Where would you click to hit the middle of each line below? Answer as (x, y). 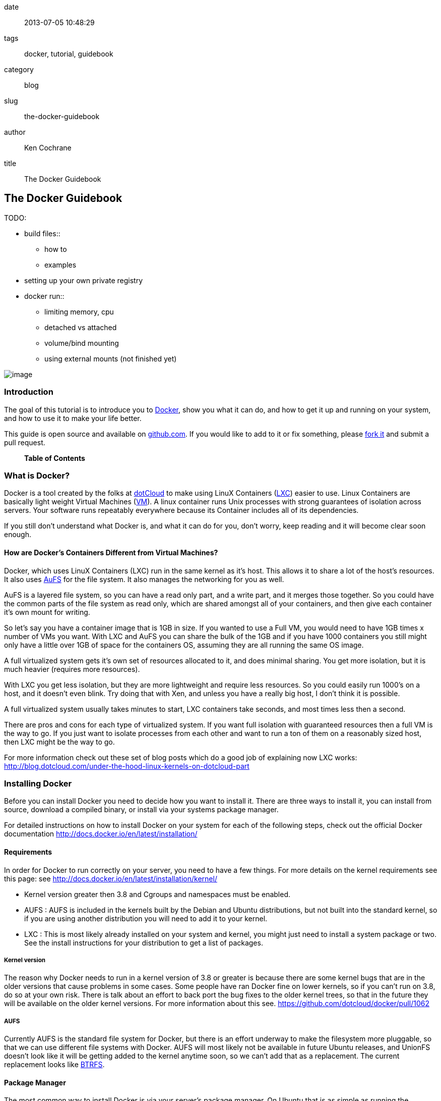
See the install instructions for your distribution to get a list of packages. (144, 942)
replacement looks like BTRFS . (54, 1065)
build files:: (42, 233)
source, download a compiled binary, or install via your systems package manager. (141, 810)
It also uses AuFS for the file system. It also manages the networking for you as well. (144, 579)
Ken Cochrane (48, 148)
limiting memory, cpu (79, 311)
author (15, 132)
